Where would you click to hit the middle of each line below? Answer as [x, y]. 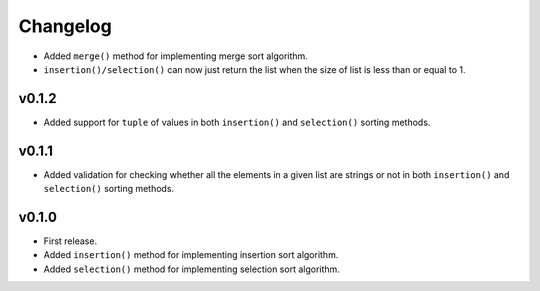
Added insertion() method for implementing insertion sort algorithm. [191, 255]
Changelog [65, 26]
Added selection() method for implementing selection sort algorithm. [191, 269]
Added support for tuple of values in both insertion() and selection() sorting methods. [237, 122]
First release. [70, 241]
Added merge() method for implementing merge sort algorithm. [176, 56]
